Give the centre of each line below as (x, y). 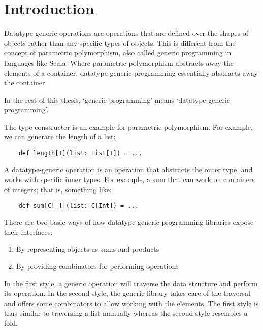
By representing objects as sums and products (88, 249)
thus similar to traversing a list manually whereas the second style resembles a (126, 313)
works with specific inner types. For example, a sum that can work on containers (129, 179)
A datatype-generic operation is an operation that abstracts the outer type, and (128, 169)
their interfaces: (28, 232)
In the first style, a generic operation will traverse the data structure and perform (131, 283)
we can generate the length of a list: (60, 137)
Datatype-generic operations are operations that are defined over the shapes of (126, 33)
